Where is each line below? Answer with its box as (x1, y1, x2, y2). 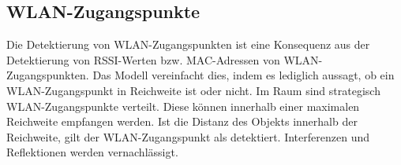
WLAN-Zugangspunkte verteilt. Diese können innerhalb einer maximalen (6, 97, 360, 114)
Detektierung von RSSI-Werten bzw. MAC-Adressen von (6, 51, 280, 68)
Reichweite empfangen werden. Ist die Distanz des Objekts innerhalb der (6, 113, 358, 130)
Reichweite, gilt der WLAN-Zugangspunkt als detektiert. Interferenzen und (6, 128, 369, 145)
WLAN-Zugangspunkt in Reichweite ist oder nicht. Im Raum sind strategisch (6, 82, 380, 98)
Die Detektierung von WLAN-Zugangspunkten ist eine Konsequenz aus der (6, 36, 370, 53)
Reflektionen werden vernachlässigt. (6, 144, 178, 160)
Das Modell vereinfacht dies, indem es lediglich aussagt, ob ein (92, 67, 395, 83)
